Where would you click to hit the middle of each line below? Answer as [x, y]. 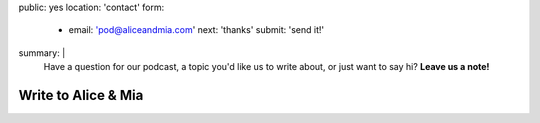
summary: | [42, 52]
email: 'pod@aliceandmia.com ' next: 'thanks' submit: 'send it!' [196, 30]
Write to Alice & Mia [81, 95]
